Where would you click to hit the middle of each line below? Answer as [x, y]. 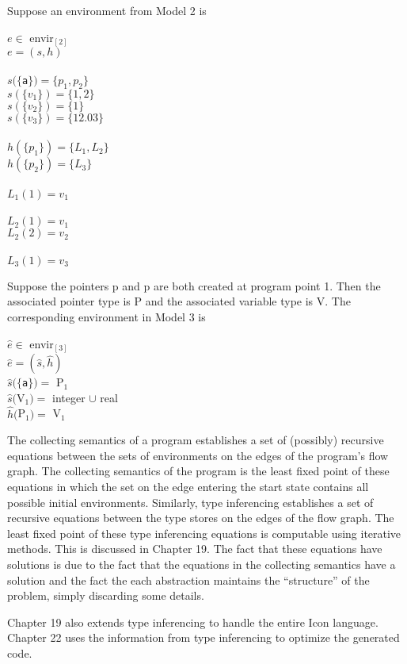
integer [68, 397]
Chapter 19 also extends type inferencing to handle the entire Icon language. [193, 622]
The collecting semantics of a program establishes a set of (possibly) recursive [196, 440]
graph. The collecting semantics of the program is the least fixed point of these [198, 471]
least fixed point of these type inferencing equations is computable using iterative [204, 533]
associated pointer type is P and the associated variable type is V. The [179, 301]
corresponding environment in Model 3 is [107, 317]
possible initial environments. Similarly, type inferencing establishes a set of [190, 502]
